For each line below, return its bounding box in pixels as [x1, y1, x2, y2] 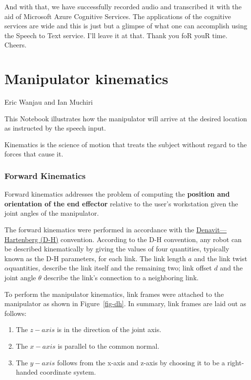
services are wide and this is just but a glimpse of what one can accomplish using [4, 21, 248, 31]
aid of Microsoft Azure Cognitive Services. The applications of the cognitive [4, 11, 231, 21]
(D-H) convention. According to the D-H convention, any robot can [40, 234, 242, 244]
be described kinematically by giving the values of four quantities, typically [4, 244, 230, 254]
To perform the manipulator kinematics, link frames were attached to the [4, 289, 224, 299]
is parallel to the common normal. [58, 341, 160, 351]
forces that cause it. [4, 149, 63, 159]
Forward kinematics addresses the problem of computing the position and [4, 189, 230, 199]
